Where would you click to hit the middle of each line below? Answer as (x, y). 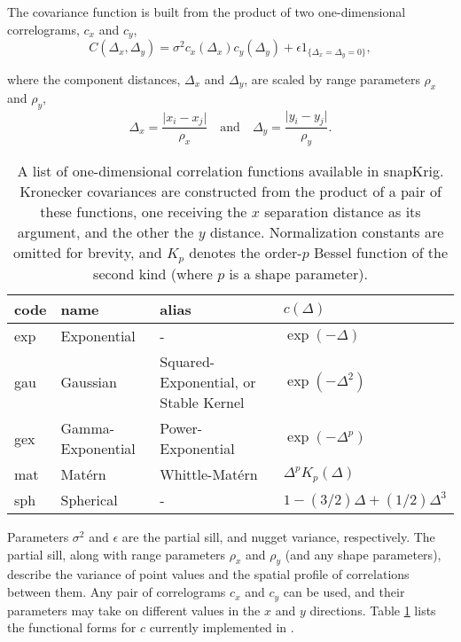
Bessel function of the (381, 253)
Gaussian (89, 382)
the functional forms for (72, 627)
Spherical (89, 500)
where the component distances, (94, 78)
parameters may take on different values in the (134, 610)
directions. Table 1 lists (373, 610)
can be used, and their (344, 592)
